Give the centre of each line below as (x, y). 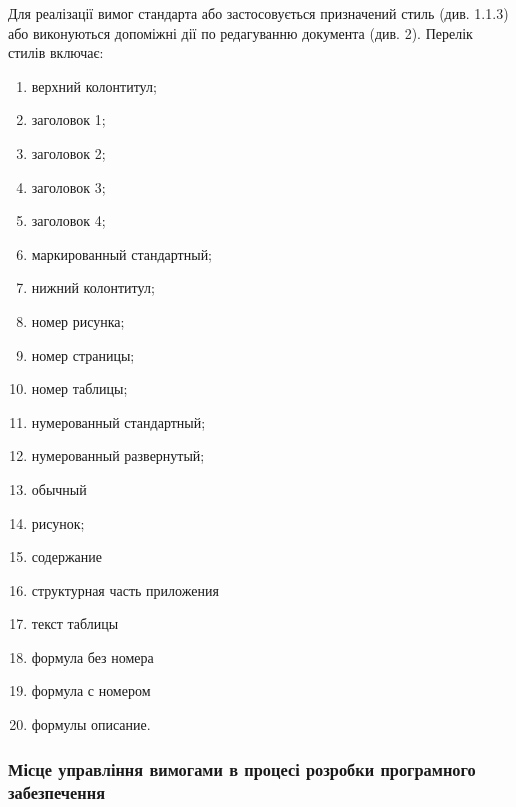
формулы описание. (91, 724)
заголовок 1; (68, 119)
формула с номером (91, 690)
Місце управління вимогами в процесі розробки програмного (242, 768)
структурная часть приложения (125, 589)
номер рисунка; (78, 320)
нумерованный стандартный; (118, 421)
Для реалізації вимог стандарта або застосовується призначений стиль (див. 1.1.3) (258, 13)
